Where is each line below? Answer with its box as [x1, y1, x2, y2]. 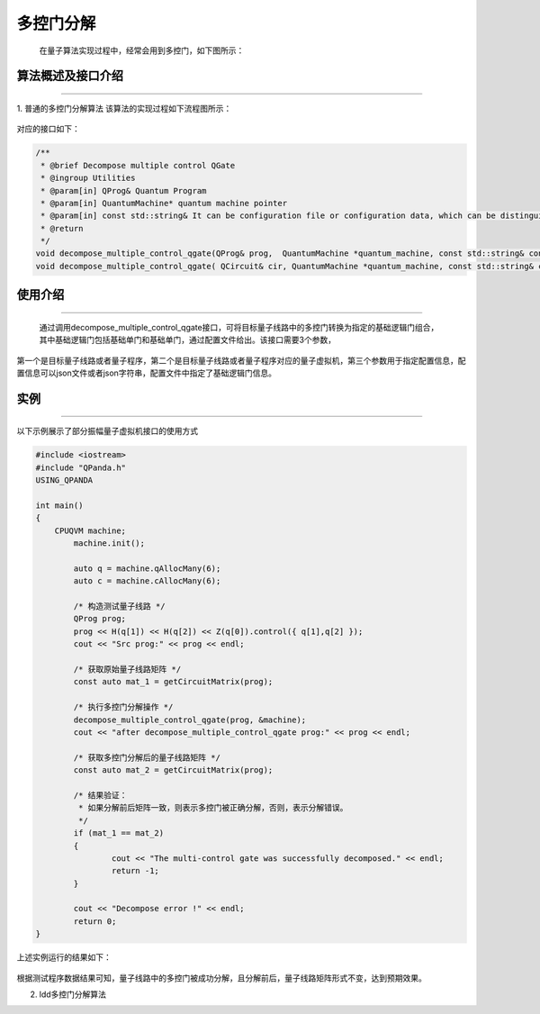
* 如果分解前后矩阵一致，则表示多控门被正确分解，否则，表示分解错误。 [77, 802, 348, 813]
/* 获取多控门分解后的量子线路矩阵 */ [73, 752, 220, 763]
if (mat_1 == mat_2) [73, 828, 165, 838]
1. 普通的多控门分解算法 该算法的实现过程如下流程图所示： [16, 103, 232, 113]
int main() [35, 500, 84, 511]
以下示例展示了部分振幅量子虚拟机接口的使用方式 [16, 426, 198, 437]
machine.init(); [73, 539, 146, 548]
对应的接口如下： [16, 123, 80, 134]
